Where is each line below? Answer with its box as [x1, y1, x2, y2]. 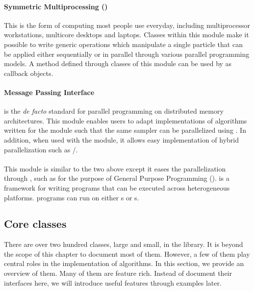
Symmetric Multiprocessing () [4, 1, 108, 11]
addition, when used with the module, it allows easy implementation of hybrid [4, 134, 239, 145]
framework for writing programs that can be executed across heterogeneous [4, 182, 230, 193]
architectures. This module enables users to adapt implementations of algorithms [4, 115, 247, 125]
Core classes [4, 216, 67, 231]
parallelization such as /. [4, 144, 78, 154]
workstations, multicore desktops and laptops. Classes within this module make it [4, 29, 249, 40]
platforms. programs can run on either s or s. [4, 192, 139, 202]
